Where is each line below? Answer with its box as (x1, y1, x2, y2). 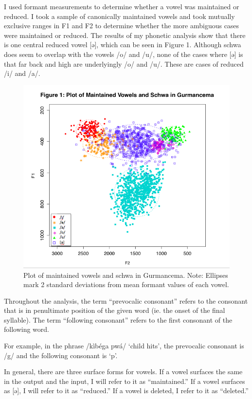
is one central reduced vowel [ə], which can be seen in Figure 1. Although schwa (4, 39, 241, 50)
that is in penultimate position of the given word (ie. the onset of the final (4, 305, 225, 315)
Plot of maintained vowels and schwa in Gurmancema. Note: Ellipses (23, 270, 228, 280)
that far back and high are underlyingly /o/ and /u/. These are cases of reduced (4, 58, 244, 69)
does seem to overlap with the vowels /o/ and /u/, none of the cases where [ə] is (4, 49, 243, 59)
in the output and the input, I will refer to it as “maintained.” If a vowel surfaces (4, 376, 245, 386)
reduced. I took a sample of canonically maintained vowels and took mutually (4, 11, 235, 21)
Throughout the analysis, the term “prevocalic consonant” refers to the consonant (4, 295, 248, 306)
